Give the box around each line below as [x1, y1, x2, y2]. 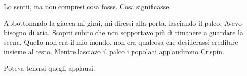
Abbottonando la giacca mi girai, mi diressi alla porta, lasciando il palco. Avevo [4, 18, 242, 28]
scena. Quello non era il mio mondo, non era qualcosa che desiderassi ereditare [4, 37, 238, 47]
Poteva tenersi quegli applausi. [4, 62, 95, 73]
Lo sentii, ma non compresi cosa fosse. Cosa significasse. [4, 1, 171, 11]
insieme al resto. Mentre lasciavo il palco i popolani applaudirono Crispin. [4, 46, 225, 57]
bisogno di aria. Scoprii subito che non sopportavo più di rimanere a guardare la [4, 27, 243, 38]
